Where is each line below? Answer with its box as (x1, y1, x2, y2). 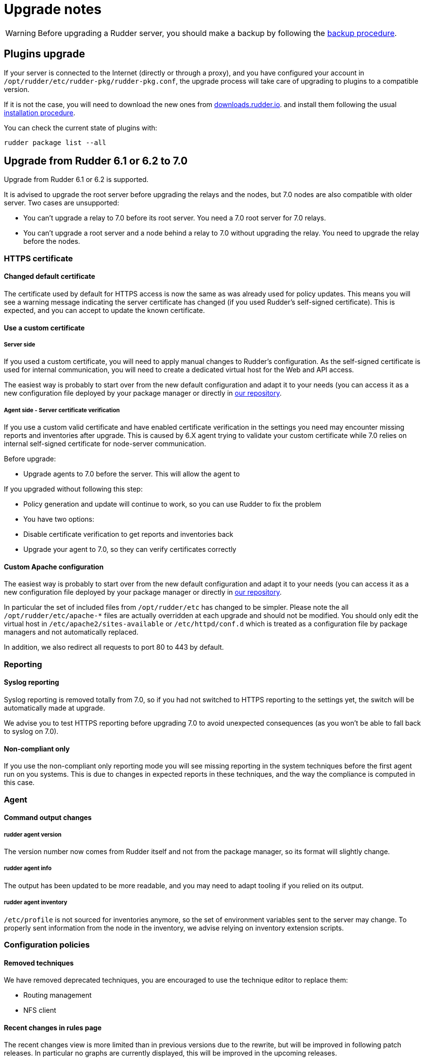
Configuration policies (4, 939, 90, 950)
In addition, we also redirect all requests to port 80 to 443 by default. (4, 643, 224, 652)
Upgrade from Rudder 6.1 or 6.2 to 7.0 (4, 155, 188, 167)
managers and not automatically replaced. (4, 628, 138, 637)
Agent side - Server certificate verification (4, 406, 120, 414)
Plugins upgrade (4, 48, 85, 60)
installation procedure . (4, 108, 76, 117)
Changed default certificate (4, 272, 95, 281)
